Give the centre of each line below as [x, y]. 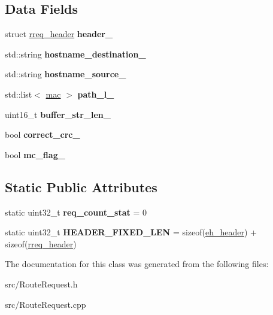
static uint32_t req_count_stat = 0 [76, 212]
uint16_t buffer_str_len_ [58, 114]
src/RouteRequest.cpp [45, 304]
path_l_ [96, 94]
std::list [19, 94]
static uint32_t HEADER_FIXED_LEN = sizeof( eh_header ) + [131, 232]
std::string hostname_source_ [66, 74]
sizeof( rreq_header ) [41, 243]
